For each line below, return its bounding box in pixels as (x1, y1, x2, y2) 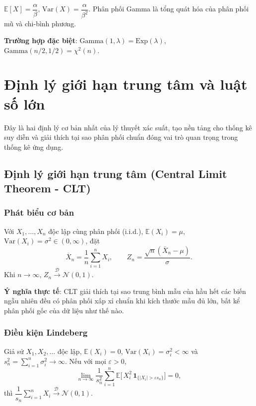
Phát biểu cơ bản (4, 206, 74, 219)
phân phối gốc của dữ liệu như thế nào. (4, 305, 124, 315)
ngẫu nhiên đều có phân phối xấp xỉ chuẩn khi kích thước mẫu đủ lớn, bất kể (4, 295, 240, 306)
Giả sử (4, 346, 24, 356)
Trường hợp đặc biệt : (4, 35, 77, 45)
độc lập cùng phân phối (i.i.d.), (48, 226, 143, 236)
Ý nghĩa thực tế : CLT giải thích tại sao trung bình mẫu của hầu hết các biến (4, 286, 246, 296)
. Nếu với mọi (65, 355, 106, 366)
